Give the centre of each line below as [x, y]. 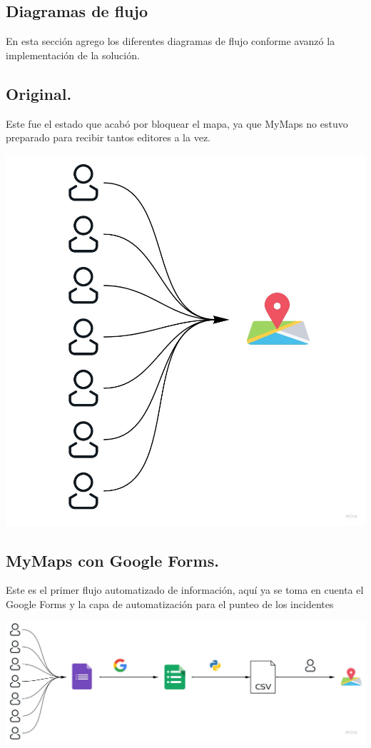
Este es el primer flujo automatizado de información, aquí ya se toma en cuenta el [185, 590]
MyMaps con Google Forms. [112, 560]
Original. [39, 93]
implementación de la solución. [73, 55]
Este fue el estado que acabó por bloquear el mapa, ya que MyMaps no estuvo [177, 123]
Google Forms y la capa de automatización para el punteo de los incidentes [170, 604]
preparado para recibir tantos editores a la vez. [108, 137]
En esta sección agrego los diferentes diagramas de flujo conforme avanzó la [171, 41]
